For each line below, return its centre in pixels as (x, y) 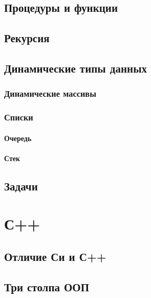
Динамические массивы (50, 93)
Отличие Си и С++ (55, 256)
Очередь (18, 138)
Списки (19, 117)
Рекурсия (27, 38)
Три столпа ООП (47, 286)
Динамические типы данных (76, 68)
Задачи (21, 186)
